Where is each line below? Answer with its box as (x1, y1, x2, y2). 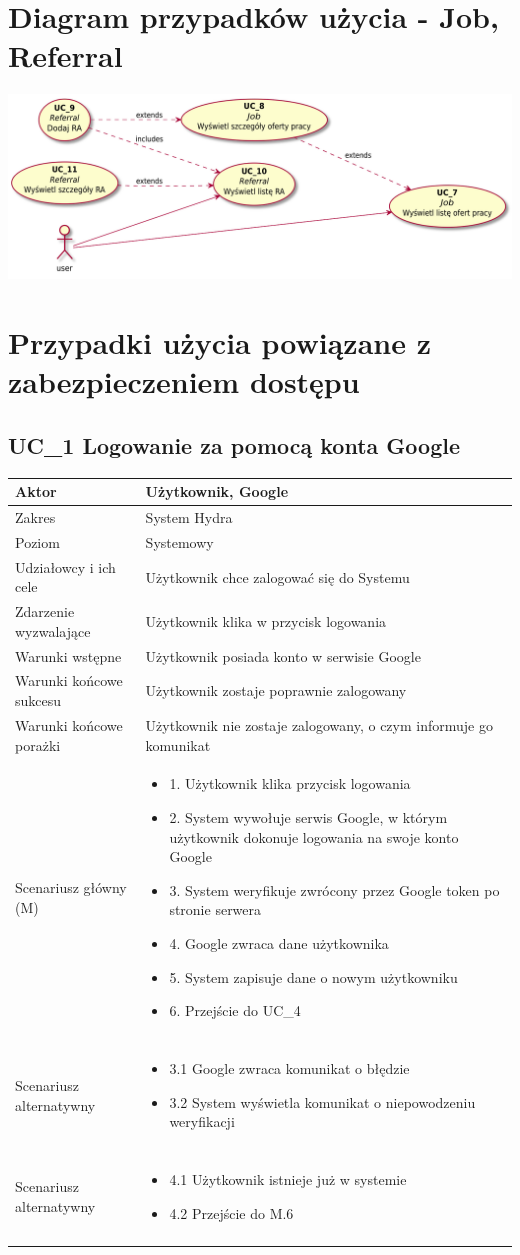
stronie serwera (169, 899, 262, 920)
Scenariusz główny (15, 876, 127, 897)
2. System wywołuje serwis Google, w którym (169, 806, 448, 827)
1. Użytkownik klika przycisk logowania (169, 773, 411, 794)
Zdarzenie (15, 601, 75, 622)
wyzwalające (15, 620, 91, 641)
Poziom (15, 531, 60, 552)
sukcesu (15, 690, 62, 711)
